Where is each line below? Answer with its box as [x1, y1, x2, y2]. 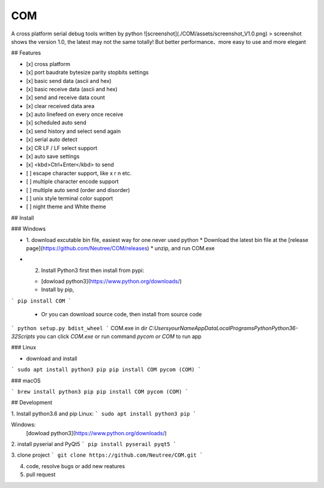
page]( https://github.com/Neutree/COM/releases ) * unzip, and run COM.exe [26, 244, 215, 252]
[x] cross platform [26, 60, 70, 67]
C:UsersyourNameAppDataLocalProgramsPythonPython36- [148, 324, 298, 331]
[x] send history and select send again [26, 127, 121, 134]
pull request [26, 471, 56, 478]
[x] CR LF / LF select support [26, 144, 98, 151]
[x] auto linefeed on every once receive [26, 111, 124, 118]
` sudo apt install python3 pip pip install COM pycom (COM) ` [11, 366, 201, 373]
